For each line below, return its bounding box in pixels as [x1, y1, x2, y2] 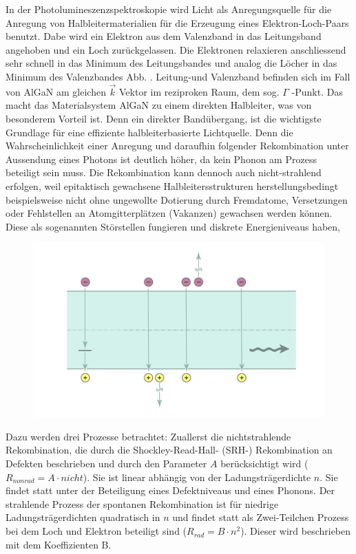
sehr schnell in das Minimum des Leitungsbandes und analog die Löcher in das [6, 56, 337, 70]
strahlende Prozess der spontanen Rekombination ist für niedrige [6, 496, 279, 511]
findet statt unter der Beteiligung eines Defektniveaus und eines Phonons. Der [6, 483, 335, 498]
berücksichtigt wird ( [220, 456, 308, 471]
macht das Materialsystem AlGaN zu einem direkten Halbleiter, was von [6, 98, 312, 112]
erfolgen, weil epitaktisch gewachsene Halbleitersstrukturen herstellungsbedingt [6, 178, 339, 193]
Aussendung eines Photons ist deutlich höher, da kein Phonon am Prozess [6, 151, 317, 166]
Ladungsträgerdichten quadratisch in [6, 510, 160, 524]
